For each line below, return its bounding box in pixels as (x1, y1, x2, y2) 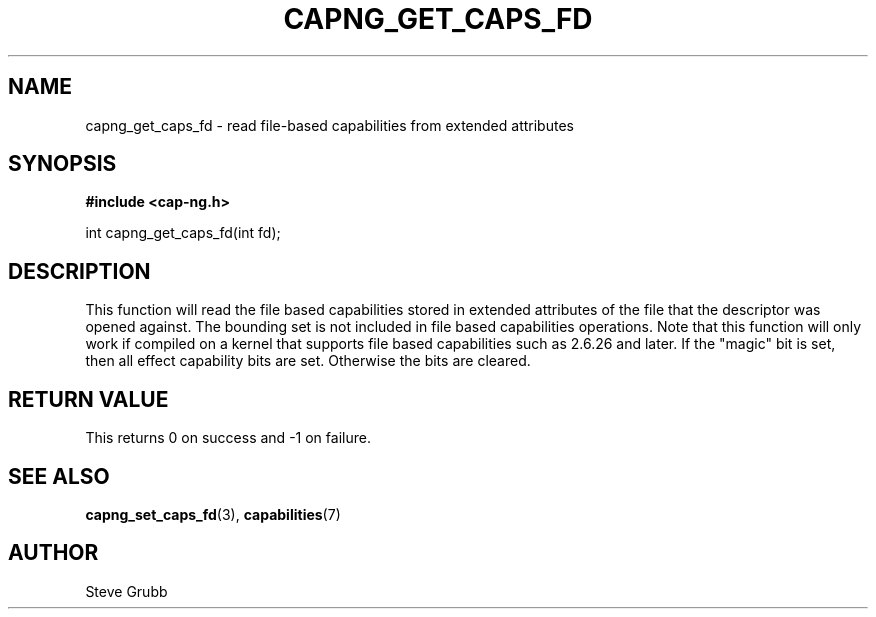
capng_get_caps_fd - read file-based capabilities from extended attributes (85, 116, 574, 134)
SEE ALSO (8, 463, 110, 489)
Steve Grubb (85, 582, 168, 600)
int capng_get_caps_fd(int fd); (85, 224, 281, 242)
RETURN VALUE (8, 386, 169, 412)
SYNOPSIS (8, 151, 117, 177)
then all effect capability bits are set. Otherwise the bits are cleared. (85, 352, 531, 370)
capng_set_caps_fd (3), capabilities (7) (85, 505, 341, 523)
